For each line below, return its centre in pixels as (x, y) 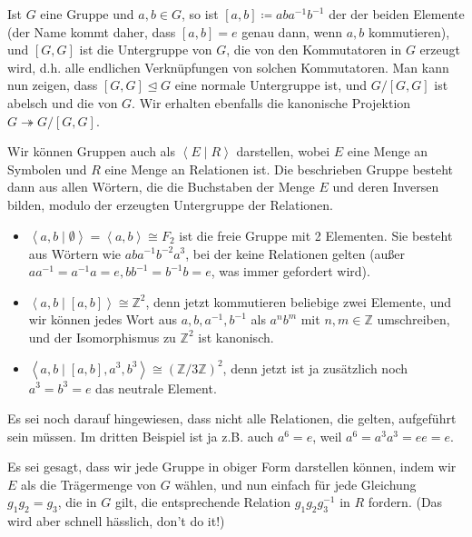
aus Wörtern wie (75, 253)
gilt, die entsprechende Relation (203, 502)
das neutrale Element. (156, 388)
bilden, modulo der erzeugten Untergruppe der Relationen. (170, 204)
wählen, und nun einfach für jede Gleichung (295, 484)
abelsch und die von (63, 102)
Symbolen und (47, 169)
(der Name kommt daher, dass (92, 31)
